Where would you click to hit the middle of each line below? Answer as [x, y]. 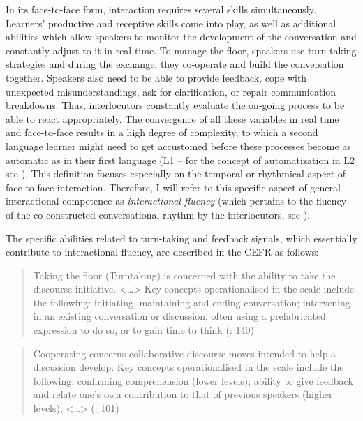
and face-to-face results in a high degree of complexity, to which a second [162, 132]
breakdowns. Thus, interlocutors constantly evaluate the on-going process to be [175, 105]
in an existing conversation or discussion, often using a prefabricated [179, 316]
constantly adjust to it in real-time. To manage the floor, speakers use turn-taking [181, 50]
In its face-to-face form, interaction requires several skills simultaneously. [161, 9]
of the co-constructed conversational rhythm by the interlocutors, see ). [158, 214]
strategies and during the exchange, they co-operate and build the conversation [175, 64]
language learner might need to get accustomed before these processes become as [178, 146]
